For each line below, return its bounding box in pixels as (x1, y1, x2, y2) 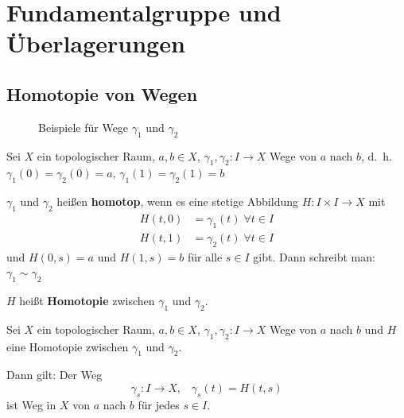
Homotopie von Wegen (6, 81, 198, 106)
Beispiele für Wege (38, 118, 129, 135)
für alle (187, 248, 223, 265)
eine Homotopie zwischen (6, 338, 129, 354)
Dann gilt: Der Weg (6, 366, 103, 383)
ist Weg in (6, 396, 56, 412)
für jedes (138, 396, 180, 412)
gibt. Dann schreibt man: (253, 248, 375, 265)
